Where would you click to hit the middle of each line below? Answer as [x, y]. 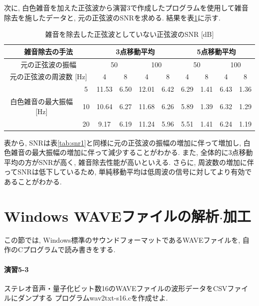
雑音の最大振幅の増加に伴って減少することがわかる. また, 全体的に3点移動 [132, 152]
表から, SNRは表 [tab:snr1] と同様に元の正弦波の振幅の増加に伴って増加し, [123, 142]
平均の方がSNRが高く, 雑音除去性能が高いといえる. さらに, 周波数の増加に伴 [129, 162]
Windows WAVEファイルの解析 [112, 216]
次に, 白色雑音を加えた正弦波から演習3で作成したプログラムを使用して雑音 [126, 7]
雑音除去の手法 [49, 51]
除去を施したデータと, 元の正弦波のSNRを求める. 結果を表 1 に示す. [112, 17]
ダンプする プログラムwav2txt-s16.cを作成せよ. [93, 298]
